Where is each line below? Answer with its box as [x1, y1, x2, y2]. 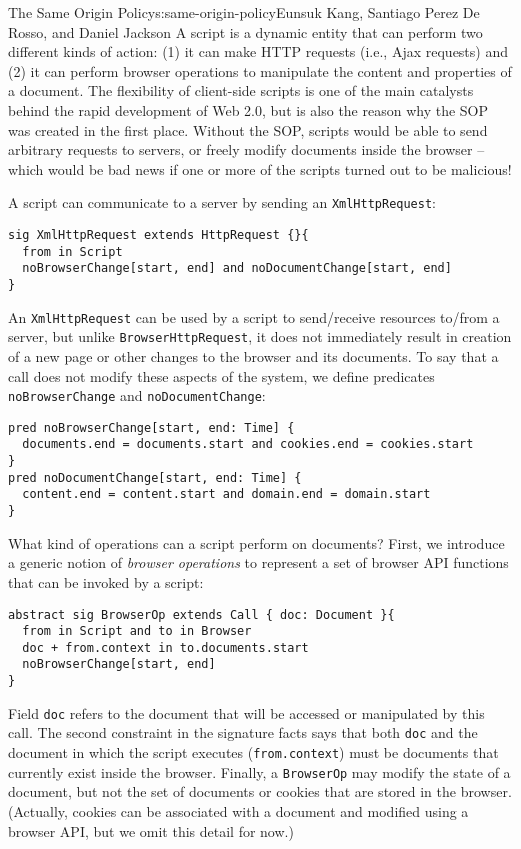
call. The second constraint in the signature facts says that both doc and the [8, 722, 478, 743]
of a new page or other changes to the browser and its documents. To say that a [8, 345, 499, 366]
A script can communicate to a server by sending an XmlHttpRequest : [8, 192, 437, 213]
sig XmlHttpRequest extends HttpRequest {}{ [8, 228, 309, 242]
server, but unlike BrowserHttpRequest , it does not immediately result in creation [8, 326, 512, 347]
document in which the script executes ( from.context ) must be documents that [8, 742, 499, 763]
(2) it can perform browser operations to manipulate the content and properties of [8, 60, 512, 81]
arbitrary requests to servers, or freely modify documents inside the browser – [8, 139, 485, 160]
